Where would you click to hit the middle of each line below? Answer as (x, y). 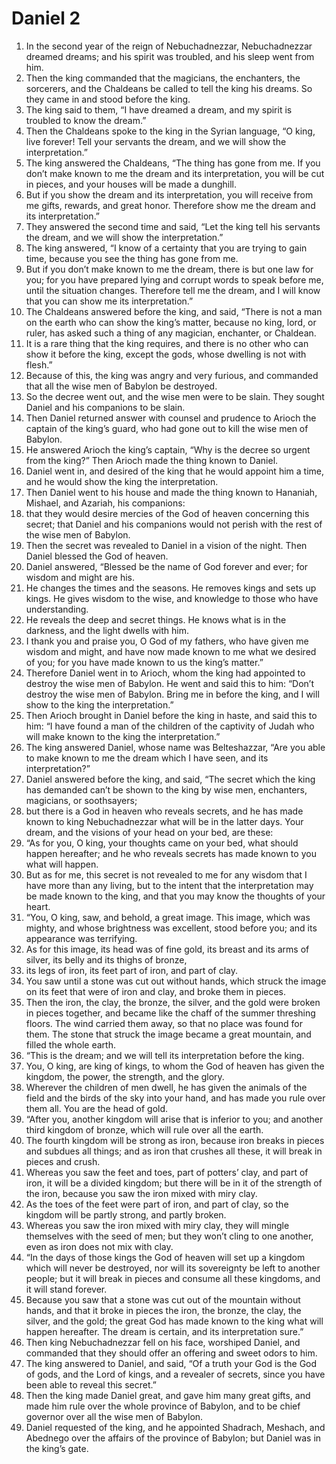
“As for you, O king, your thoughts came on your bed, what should (162, 843)
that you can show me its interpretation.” (109, 301)
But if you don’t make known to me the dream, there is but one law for (169, 269)
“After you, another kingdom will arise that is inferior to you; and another (174, 1119)
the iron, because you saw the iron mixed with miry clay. (141, 1193)
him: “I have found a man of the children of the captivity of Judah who (170, 726)
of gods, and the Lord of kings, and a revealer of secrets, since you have (175, 1374)
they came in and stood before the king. (108, 99)
